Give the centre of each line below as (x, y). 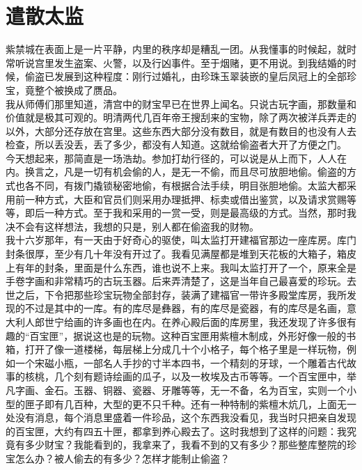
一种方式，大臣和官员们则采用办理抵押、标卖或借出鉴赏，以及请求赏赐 (186, 199)
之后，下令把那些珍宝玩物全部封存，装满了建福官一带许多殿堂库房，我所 (181, 294)
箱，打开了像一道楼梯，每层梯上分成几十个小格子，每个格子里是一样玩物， (176, 349)
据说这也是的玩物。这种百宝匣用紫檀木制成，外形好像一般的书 (215, 335)
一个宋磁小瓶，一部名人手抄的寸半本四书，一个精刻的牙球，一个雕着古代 (181, 362)
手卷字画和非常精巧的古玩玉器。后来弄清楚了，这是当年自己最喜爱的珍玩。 (176, 281)
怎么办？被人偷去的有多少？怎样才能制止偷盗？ (122, 458)
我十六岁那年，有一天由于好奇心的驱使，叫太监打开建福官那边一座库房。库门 (181, 240)
